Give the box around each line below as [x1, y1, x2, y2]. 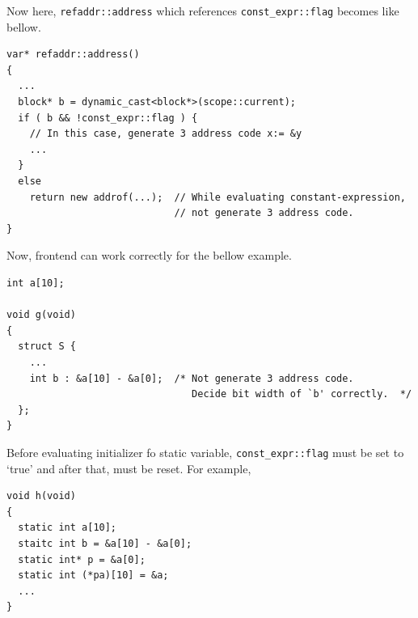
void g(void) [6, 309, 76, 321]
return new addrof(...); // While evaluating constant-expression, [29, 191, 406, 203]
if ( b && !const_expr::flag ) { [18, 112, 198, 124]
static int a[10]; [18, 522, 117, 534]
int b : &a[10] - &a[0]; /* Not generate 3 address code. [29, 372, 354, 384]
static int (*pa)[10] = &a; [18, 569, 169, 582]
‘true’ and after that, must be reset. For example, [6, 459, 251, 476]
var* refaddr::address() [6, 49, 140, 61]
